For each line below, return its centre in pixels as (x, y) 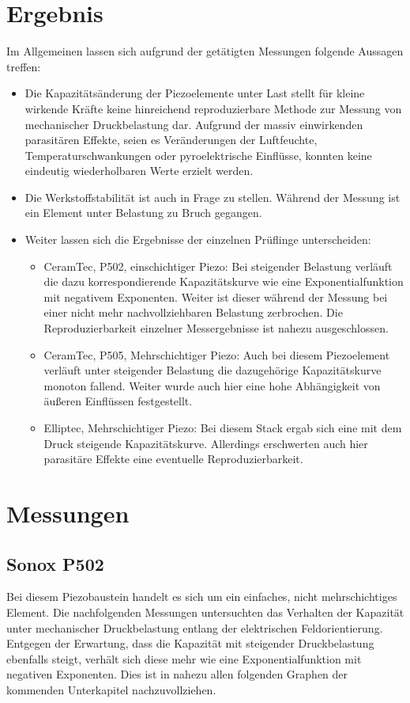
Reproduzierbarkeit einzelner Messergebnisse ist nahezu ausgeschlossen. (216, 328)
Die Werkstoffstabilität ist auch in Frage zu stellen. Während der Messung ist (213, 197)
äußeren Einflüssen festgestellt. (118, 401)
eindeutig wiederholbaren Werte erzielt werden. (139, 171)
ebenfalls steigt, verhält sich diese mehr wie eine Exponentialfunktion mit (184, 658)
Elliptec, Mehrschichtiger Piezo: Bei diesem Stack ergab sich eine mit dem (223, 427)
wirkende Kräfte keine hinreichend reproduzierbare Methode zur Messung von (213, 108)
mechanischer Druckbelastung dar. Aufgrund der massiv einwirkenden (194, 124)
